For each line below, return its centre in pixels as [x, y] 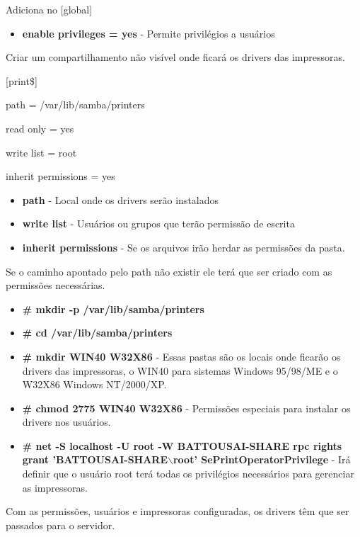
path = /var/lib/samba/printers [75, 104]
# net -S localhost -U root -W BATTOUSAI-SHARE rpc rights [182, 445]
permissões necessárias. [56, 285]
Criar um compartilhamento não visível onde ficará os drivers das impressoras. [175, 57]
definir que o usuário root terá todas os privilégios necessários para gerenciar [188, 474]
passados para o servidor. [60, 525]
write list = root [41, 152]
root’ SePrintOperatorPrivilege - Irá [262, 459]
